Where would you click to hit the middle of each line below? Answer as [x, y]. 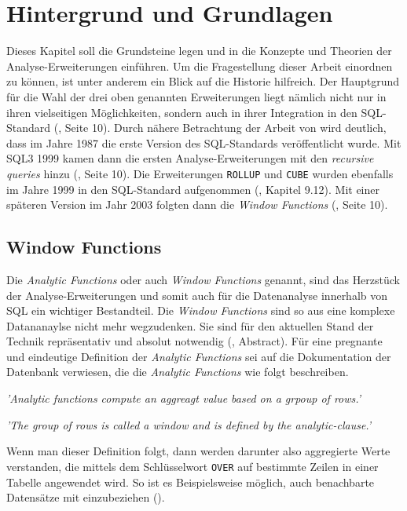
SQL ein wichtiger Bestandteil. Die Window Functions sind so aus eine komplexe [201, 310]
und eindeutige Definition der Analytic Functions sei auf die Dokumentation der [199, 356]
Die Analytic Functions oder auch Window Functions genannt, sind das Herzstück [203, 279]
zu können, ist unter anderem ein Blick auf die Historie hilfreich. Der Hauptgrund [203, 81]
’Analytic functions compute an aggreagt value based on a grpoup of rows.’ [184, 398]
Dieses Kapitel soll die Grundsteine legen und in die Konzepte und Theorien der [199, 51]
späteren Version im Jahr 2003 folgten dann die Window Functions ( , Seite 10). [197, 204]
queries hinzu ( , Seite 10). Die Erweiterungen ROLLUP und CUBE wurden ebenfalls [200, 173]
